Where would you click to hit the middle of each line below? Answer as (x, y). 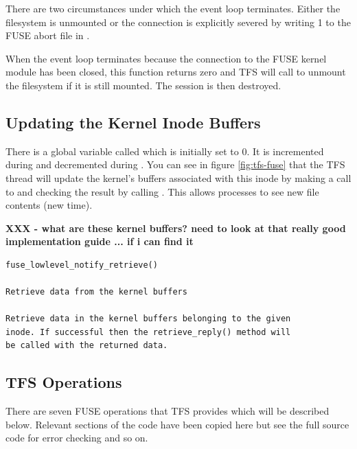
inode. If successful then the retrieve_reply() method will (148, 332)
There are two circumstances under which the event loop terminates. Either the (173, 8)
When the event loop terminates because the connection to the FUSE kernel (166, 58)
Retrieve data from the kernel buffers (96, 292)
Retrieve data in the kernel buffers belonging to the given (148, 319)
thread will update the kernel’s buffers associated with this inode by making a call (178, 177)
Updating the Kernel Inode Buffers (133, 122)
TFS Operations (64, 382)
